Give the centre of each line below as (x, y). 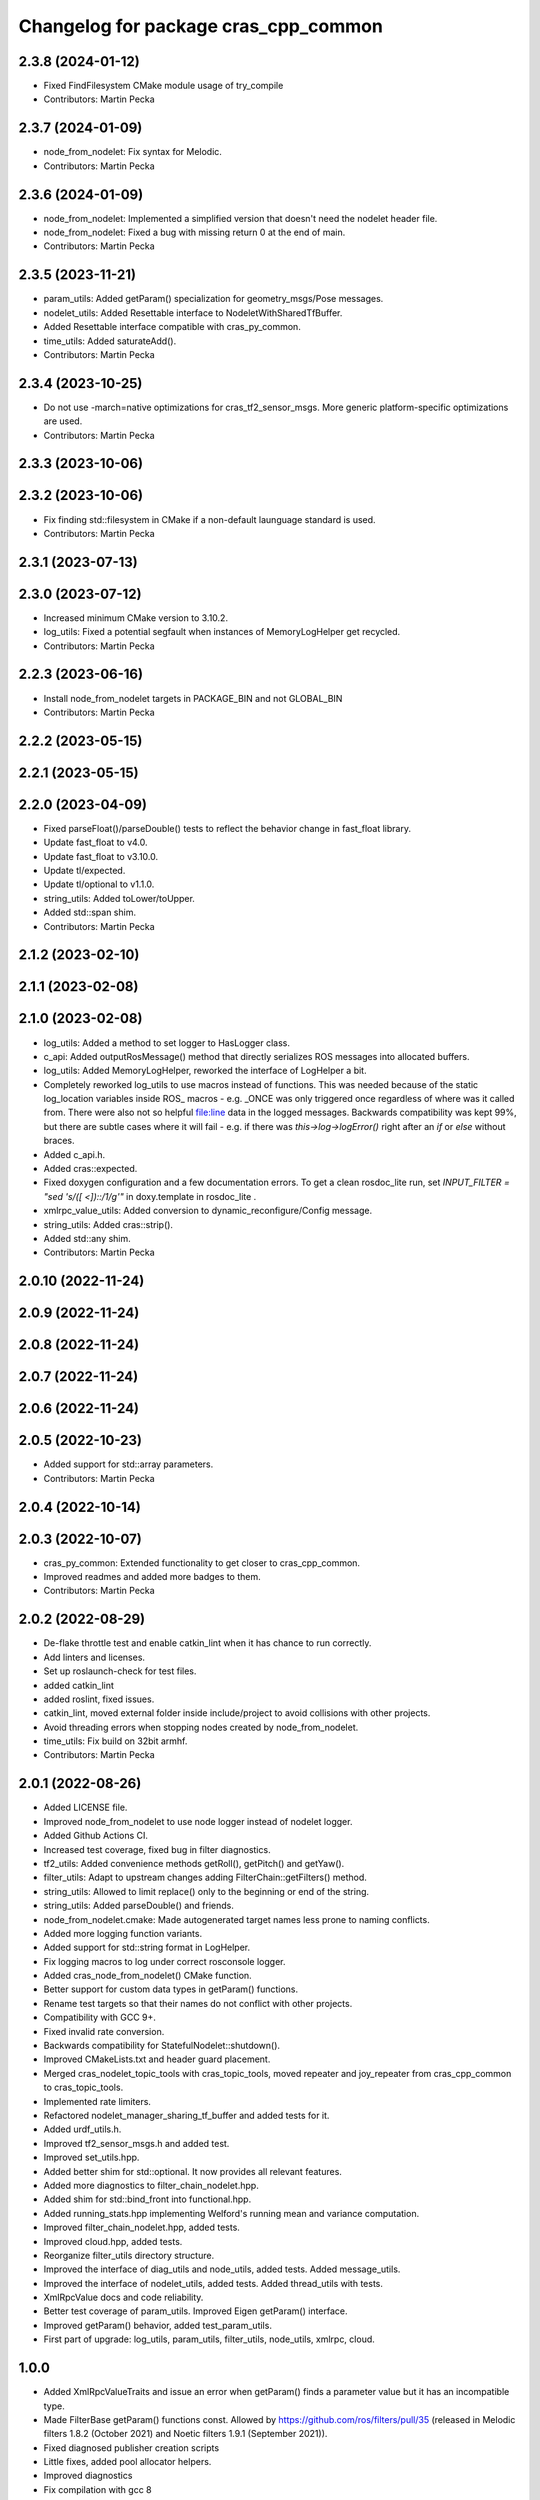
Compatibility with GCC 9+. (100, 2017)
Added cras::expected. (90, 1169)
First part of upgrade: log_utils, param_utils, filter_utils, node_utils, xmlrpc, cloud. (209, 2339)
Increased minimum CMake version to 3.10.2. (136, 617)
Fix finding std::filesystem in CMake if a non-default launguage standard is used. (209, 519)
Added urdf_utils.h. (82, 2129)
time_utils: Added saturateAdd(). (110, 341)
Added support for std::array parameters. (128, 1464)
